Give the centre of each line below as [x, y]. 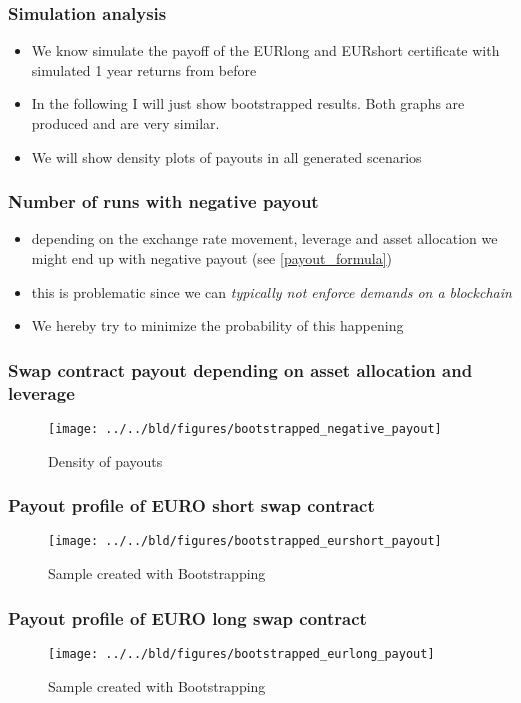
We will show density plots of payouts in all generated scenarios [226, 156]
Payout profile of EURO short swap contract [191, 505]
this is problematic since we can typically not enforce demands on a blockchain [271, 291]
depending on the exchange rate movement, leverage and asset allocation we [264, 238]
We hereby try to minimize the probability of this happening [217, 325]
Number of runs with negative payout [163, 201]
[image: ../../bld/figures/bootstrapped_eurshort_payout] [245, 541]
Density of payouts [105, 460]
